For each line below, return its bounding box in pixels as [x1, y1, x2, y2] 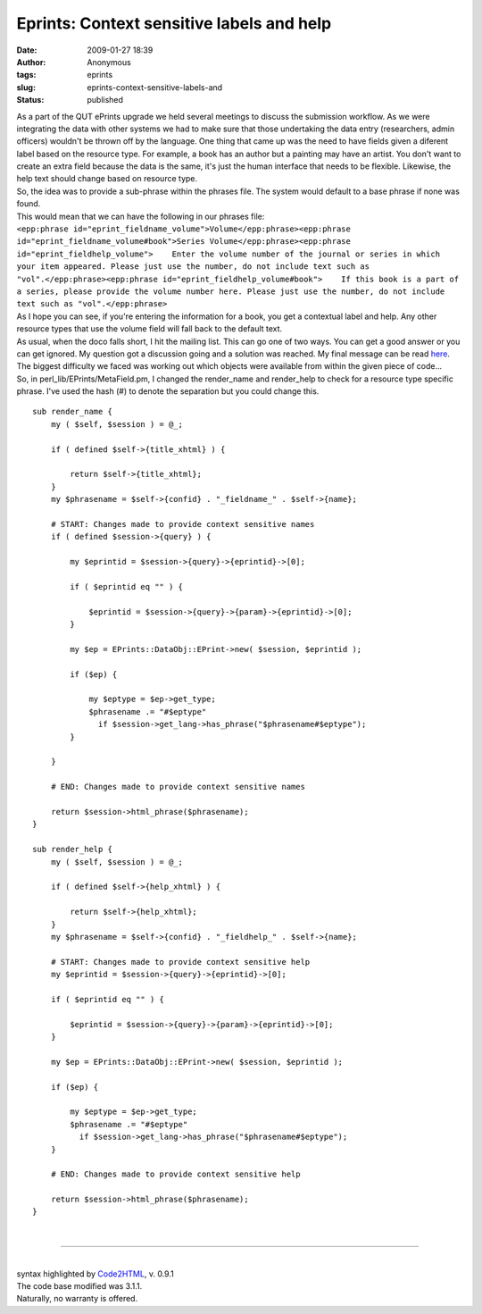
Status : [16, 95, 45, 105]
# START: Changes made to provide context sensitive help [50, 957, 311, 967]
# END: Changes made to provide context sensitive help [50, 1169, 301, 1179]
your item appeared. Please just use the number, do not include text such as [16, 262, 370, 272]
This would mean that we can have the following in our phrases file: [16, 211, 265, 222]
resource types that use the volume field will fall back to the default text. [16, 323, 283, 334]
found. [16, 198, 41, 209]
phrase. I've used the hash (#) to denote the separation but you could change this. [16, 386, 320, 397]
